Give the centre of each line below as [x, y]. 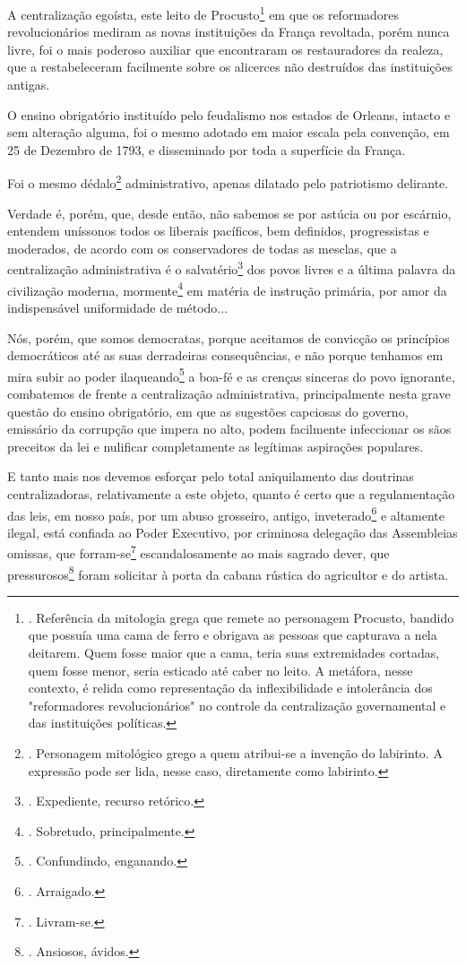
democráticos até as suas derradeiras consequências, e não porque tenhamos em [225, 355]
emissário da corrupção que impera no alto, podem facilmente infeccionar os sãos [229, 429]
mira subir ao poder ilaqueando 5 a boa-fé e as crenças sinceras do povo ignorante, [231, 375]
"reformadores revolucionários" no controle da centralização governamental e [237, 705]
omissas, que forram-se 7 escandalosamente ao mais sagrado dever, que [198, 552]
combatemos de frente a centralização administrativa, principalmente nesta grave [229, 393]
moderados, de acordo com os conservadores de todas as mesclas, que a [202, 248]
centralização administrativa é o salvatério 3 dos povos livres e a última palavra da [232, 268]
